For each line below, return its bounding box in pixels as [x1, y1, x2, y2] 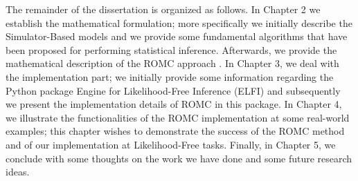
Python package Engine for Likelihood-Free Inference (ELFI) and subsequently [6, 83, 341, 97]
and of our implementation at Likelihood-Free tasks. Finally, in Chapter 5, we [6, 137, 336, 151]
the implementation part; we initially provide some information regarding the [6, 69, 334, 84]
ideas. [6, 164, 30, 179]
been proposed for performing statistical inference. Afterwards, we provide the [6, 42, 337, 57]
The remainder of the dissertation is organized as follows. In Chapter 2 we [6, 2, 321, 16]
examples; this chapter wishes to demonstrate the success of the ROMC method [6, 124, 345, 138]
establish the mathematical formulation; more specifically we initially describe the [6, 15, 352, 30]
